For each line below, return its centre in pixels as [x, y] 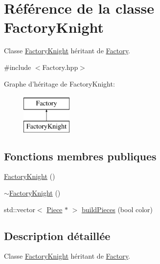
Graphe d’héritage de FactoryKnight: [59, 83]
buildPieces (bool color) [117, 209]
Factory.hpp [60, 67]
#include [18, 67]
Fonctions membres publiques [80, 156]
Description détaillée [57, 235]
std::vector [20, 209]
